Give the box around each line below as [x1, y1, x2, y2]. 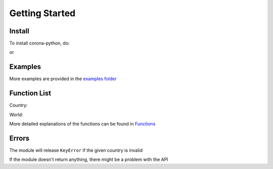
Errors [9, 134, 30, 142]
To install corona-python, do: [9, 40, 70, 46]
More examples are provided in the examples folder [9, 76, 117, 82]
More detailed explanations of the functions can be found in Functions [9, 121, 156, 127]
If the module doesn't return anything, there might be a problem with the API [9, 156, 169, 162]
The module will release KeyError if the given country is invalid [9, 147, 143, 153]
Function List [9, 89, 52, 98]
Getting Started [9, 8, 76, 19]
